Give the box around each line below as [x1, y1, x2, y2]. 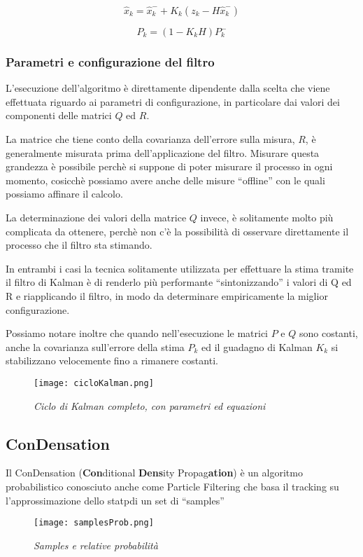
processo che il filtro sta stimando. [6, 238, 152, 252]
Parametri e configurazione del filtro [6, 53, 215, 70]
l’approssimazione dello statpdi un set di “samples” [6, 493, 225, 507]
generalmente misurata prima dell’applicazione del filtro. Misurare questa [6, 145, 320, 160]
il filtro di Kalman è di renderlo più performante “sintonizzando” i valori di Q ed [6, 275, 352, 289]
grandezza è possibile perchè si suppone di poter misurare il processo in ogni [6, 159, 333, 174]
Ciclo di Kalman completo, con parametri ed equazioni [34, 398, 266, 413]
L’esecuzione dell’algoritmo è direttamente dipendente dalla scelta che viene [6, 81, 330, 95]
